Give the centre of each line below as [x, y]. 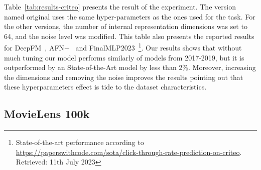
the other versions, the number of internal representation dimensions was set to [126, 26]
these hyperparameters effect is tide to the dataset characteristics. [105, 87]
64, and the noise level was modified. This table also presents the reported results [129, 36]
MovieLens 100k [47, 114]
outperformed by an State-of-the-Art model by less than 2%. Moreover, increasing [130, 67]
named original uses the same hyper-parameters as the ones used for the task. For [130, 16]
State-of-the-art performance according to [80, 142]
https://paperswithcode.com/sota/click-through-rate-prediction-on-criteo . [129, 152]
